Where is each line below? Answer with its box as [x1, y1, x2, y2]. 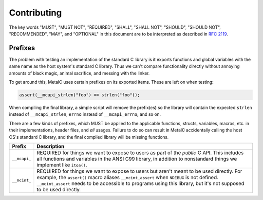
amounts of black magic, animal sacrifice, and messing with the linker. [9, 70, 150, 76]
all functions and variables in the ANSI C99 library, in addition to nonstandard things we [37, 155, 237, 162]
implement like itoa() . [37, 161, 87, 168]
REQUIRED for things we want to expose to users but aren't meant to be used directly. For [37, 168, 243, 175]
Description [37, 143, 65, 149]
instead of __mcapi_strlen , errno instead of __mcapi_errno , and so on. [9, 111, 161, 117]
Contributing [9, 7, 62, 18]
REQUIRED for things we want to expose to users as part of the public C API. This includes [37, 149, 244, 156]
